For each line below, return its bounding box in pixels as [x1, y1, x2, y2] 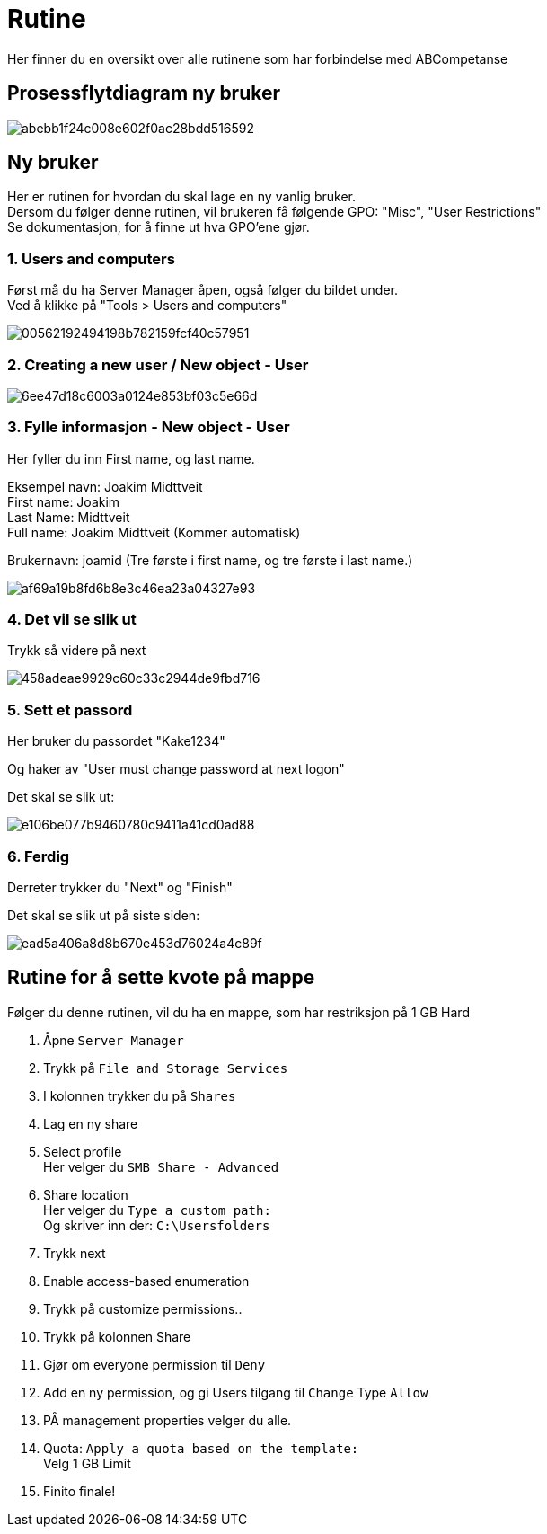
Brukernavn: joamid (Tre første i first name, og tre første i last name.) [7, 552, 413, 568]
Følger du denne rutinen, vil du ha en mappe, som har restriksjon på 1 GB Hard [7, 1004, 470, 1020]
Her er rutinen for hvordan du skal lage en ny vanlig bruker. [7, 189, 356, 205]
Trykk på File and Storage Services [43, 1060, 288, 1076]
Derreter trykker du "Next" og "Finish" [7, 879, 233, 895]
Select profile [43, 1143, 122, 1159]
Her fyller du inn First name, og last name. [7, 450, 255, 466]
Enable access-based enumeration [43, 1272, 250, 1289]
